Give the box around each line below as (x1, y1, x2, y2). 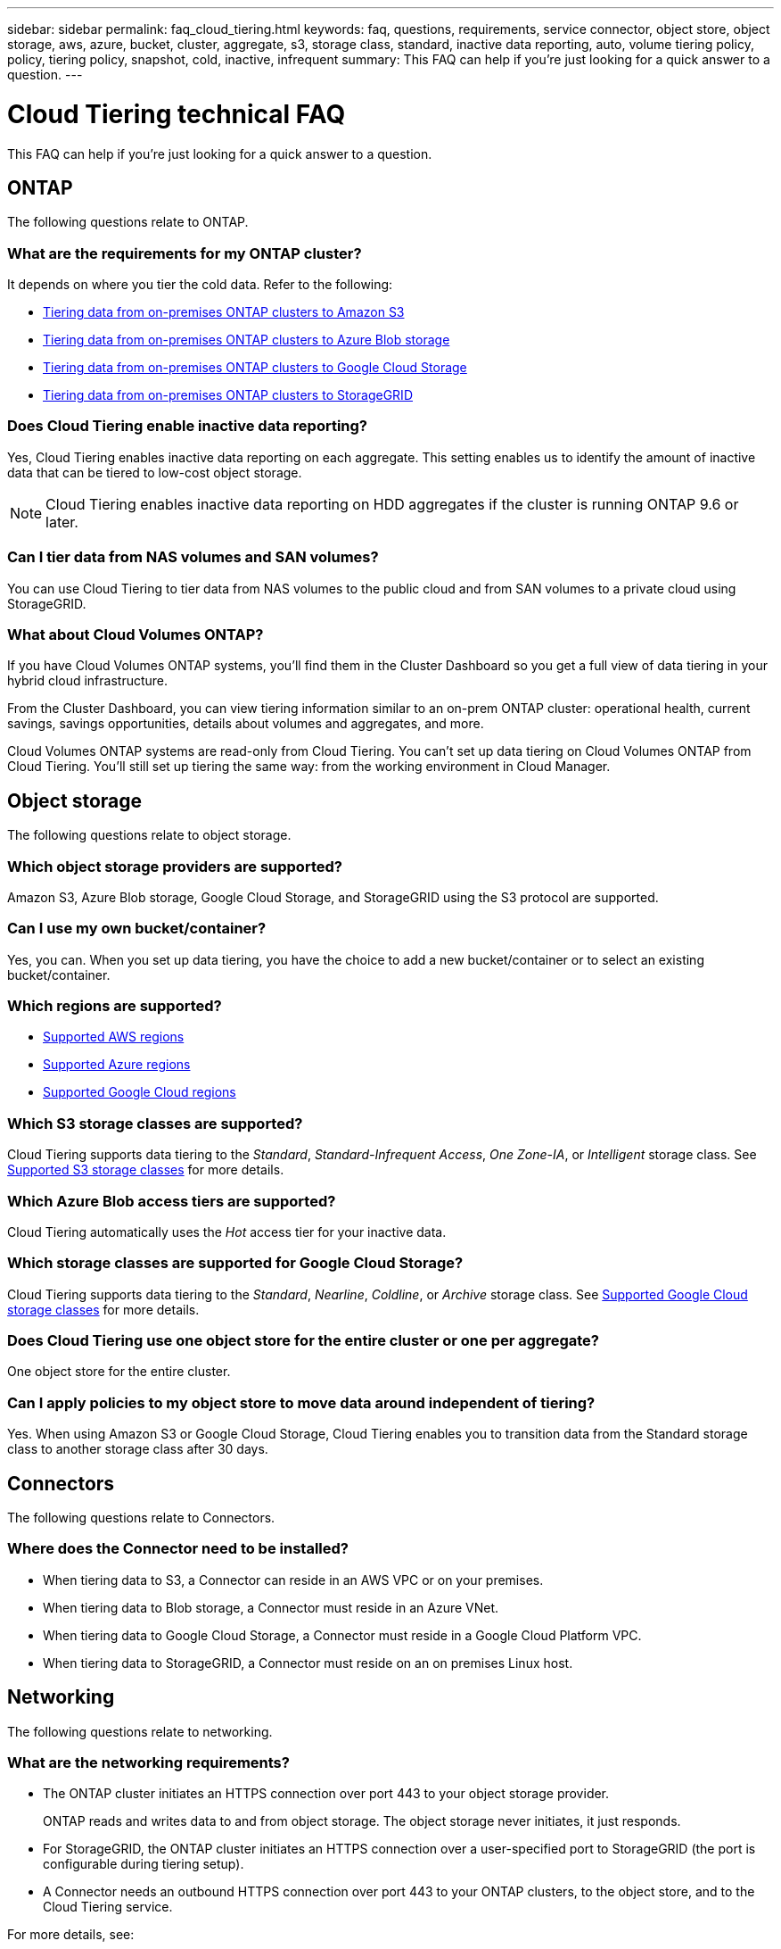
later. (45, 512, 78, 531)
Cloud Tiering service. (43, 1899, 173, 1915)
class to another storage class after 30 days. (7, 1441, 268, 1457)
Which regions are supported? (7, 997, 222, 1016)
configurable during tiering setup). (43, 1856, 244, 1872)
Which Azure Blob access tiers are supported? (7, 1191, 336, 1210)
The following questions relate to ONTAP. (7, 214, 249, 230)
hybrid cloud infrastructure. (7, 673, 169, 689)
